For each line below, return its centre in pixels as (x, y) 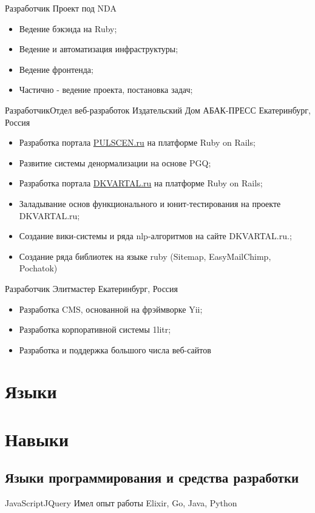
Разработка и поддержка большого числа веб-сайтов (115, 349)
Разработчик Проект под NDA (61, 8)
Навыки (37, 439)
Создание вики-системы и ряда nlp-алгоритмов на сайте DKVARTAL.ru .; (155, 236)
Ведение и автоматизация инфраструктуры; (99, 49)
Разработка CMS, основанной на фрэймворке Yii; (111, 309)
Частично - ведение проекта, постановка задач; (106, 90)
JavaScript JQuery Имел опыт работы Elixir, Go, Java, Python (121, 503)
